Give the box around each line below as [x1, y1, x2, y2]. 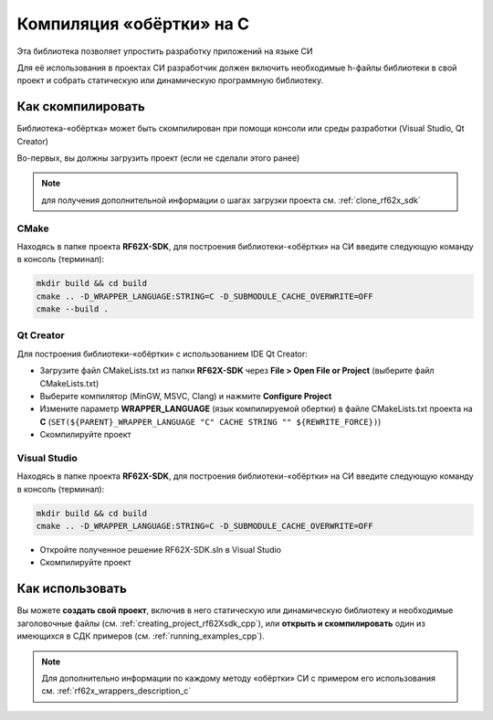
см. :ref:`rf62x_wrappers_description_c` [41, 685, 192, 696]
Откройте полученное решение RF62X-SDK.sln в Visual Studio [39, 545, 282, 556]
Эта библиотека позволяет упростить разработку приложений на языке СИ [16, 46, 314, 57]
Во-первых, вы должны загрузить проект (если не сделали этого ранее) [16, 153, 300, 164]
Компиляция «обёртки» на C [16, 14, 250, 34]
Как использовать [16, 581, 128, 597]
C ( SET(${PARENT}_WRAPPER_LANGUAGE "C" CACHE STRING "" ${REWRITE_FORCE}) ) [39, 416, 382, 427]
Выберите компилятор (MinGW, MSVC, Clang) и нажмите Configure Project [39, 391, 332, 401]
